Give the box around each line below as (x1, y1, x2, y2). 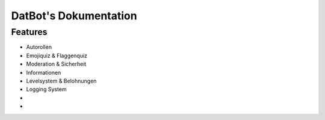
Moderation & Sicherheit (26, 60, 87, 68)
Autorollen (26, 43, 52, 51)
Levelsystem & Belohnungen (26, 77, 97, 84)
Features (11, 27, 48, 37)
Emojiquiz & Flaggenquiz (26, 52, 87, 59)
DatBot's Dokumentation (11, 9, 138, 22)
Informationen (26, 69, 61, 76)
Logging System (26, 86, 67, 93)
